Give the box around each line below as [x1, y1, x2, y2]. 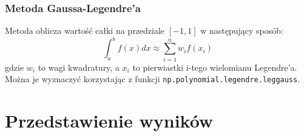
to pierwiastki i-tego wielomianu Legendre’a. [132, 60, 297, 73]
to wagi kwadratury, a [38, 60, 120, 73]
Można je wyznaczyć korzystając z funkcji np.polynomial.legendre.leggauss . [5, 73, 300, 85]
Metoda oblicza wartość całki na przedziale [5, 24, 165, 37]
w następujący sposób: [200, 24, 283, 37]
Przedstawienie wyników [5, 108, 214, 133]
